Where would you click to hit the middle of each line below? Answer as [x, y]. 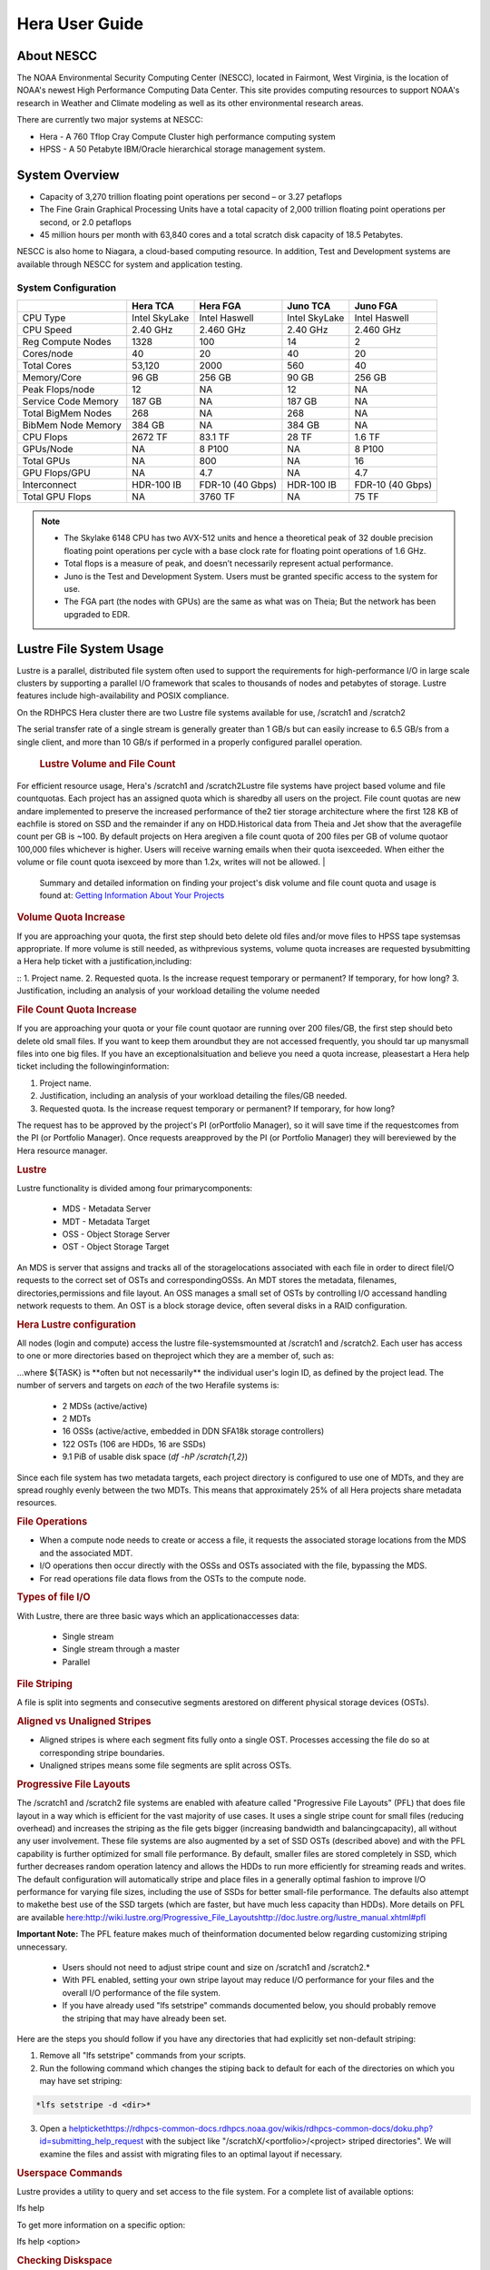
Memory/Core [52, 378]
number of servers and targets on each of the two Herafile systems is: [148, 1386]
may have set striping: [81, 2081]
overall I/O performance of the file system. [142, 1992]
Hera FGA [220, 306]
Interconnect [49, 485]
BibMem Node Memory [72, 425]
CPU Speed [47, 330]
